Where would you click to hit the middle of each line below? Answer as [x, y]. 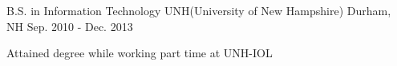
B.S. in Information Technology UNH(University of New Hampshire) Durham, [199, 10]
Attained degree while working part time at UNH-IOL [140, 53]
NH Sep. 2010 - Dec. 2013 [70, 26]
